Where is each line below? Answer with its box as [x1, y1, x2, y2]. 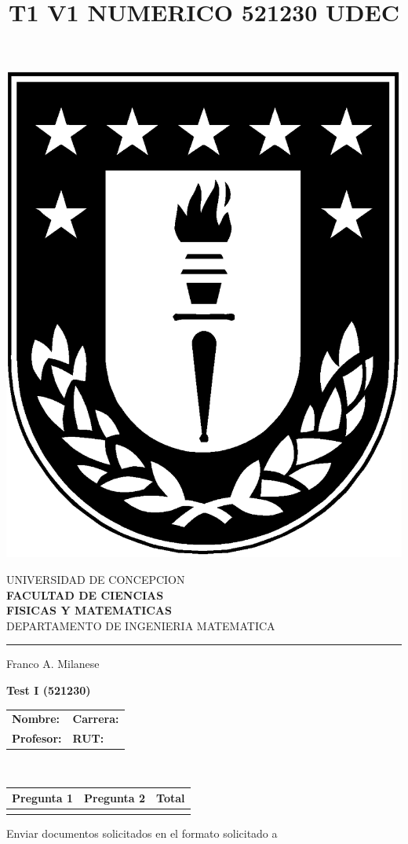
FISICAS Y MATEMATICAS [6, 602, 172, 618]
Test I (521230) [6, 682, 91, 699]
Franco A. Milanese [6, 655, 100, 672]
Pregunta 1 [12, 790, 74, 806]
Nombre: [12, 710, 60, 727]
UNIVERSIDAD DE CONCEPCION [6, 571, 185, 588]
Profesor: [12, 730, 62, 747]
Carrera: [72, 710, 119, 727]
